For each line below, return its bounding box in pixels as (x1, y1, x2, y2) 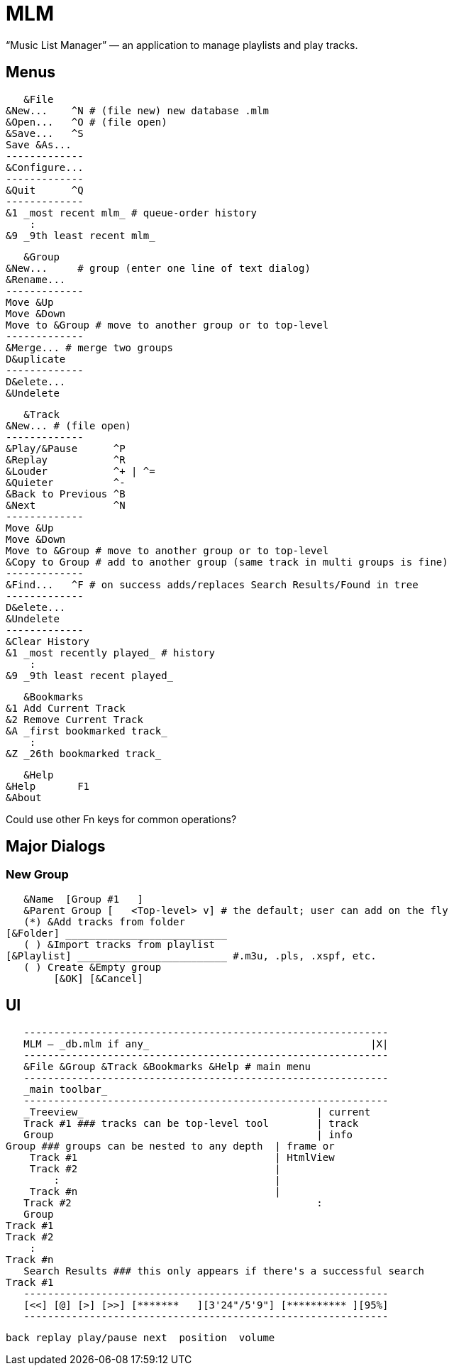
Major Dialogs (6, 837, 106, 856)
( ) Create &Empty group (23, 961, 162, 973)
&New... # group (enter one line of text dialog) (6, 262, 311, 274)
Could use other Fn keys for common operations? (6, 813, 237, 825)
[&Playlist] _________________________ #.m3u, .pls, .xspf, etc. (6, 949, 377, 962)
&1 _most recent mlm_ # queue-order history (6, 207, 258, 219)
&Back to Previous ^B (6, 488, 126, 500)
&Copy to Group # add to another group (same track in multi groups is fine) (6, 556, 448, 568)
